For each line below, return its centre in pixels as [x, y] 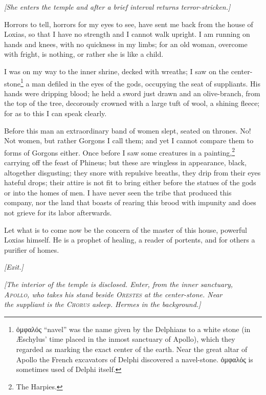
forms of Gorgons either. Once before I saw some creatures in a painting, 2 [120, 151]
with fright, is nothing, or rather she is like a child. [84, 54]
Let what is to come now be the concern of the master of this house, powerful [126, 229]
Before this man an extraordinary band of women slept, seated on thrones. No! [128, 130]
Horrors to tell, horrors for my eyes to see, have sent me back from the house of [129, 24]
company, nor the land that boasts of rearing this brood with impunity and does [130, 202]
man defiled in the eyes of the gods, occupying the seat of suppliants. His [146, 83]
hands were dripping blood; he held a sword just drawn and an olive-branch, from [132, 93]
